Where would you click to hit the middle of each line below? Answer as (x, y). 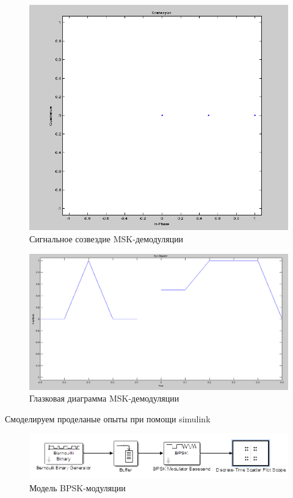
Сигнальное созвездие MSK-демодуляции (107, 238)
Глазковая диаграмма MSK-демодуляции (104, 398)
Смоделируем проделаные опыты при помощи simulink (108, 418)
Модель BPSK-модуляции (78, 487)
